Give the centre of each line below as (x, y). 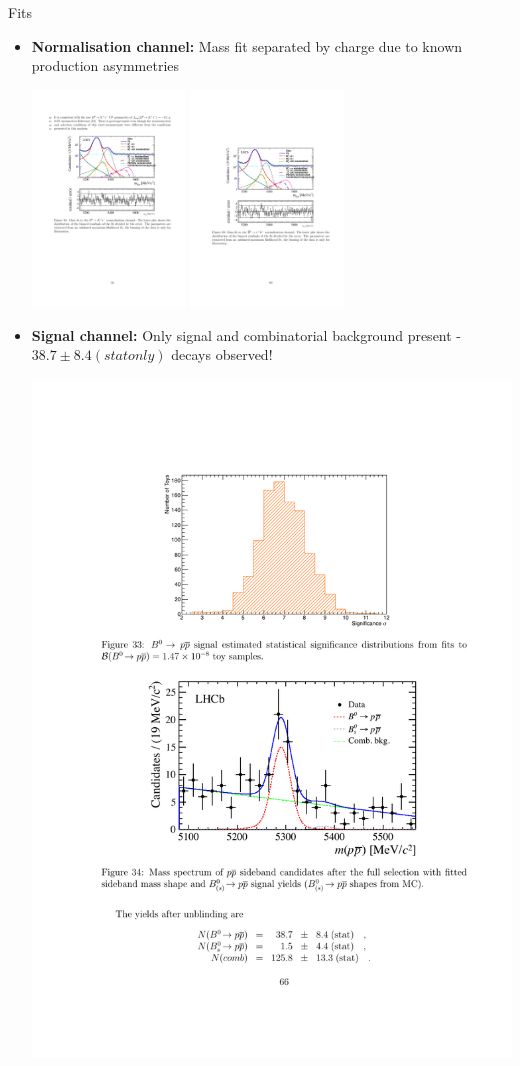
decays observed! (222, 354)
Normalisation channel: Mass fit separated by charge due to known (247, 45)
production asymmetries (105, 65)
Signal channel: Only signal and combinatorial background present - (246, 334)
